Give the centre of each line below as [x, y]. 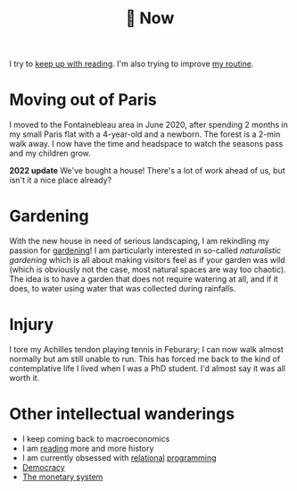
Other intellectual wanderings [122, 414]
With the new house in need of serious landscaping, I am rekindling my [140, 241]
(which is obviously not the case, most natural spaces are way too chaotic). [148, 270]
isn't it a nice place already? [61, 180]
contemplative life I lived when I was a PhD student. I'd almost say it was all [147, 368]
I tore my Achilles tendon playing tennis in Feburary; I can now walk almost [146, 349]
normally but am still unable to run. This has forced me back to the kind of [145, 359]
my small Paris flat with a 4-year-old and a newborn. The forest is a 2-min [145, 134]
